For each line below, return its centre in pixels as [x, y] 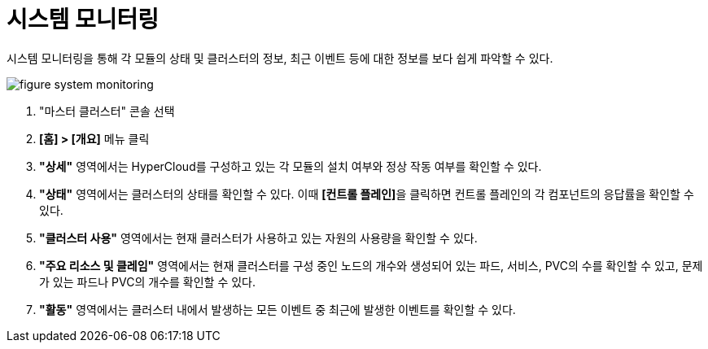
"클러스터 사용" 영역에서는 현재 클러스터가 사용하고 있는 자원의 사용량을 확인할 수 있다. [258, 238]
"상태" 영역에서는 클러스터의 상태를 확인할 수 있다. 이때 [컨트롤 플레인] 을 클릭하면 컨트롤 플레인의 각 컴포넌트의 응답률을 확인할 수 [367, 194]
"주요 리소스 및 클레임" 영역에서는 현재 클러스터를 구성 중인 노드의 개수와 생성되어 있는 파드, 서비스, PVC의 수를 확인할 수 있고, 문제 [371, 265]
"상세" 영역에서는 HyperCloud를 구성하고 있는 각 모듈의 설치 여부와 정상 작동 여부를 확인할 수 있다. [291, 166]
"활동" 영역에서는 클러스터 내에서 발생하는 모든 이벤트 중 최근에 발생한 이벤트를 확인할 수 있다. [278, 309]
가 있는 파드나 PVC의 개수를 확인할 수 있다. [148, 281]
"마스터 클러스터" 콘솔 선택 [107, 111]
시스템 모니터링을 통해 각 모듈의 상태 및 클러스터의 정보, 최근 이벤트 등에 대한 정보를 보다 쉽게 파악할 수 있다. [280, 58]
